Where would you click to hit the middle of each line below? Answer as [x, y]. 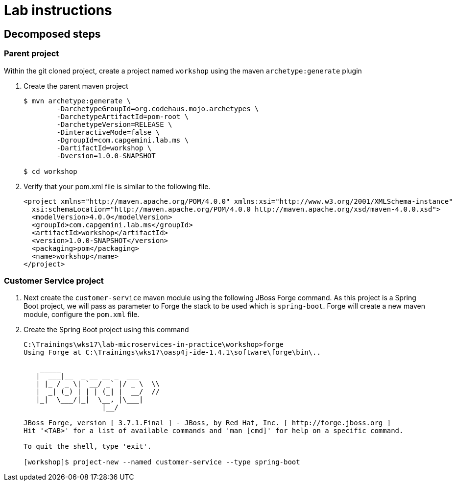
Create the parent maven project [76, 86]
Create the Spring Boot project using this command [106, 330]
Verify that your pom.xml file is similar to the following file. [117, 186]
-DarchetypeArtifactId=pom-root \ [123, 116]
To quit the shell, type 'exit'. [88, 447]
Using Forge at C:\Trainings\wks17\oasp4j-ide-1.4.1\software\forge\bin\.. [172, 352]
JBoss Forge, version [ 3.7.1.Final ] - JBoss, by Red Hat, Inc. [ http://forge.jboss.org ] [207, 423]
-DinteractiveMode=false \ [108, 132]
